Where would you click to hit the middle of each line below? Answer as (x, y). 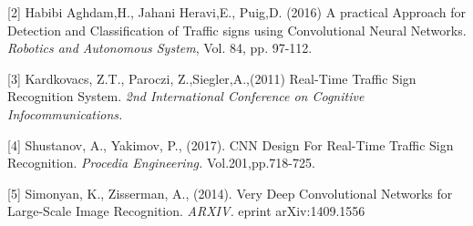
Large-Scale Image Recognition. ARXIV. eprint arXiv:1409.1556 (186, 211)
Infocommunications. (65, 113)
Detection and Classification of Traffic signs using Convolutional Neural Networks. (237, 30)
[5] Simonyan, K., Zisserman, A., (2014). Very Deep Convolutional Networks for (230, 193)
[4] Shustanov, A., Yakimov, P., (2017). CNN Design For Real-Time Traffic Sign (231, 144)
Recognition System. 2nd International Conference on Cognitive (186, 96)
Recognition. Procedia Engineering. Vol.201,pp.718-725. (161, 163)
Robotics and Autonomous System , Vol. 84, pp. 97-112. (160, 48)
